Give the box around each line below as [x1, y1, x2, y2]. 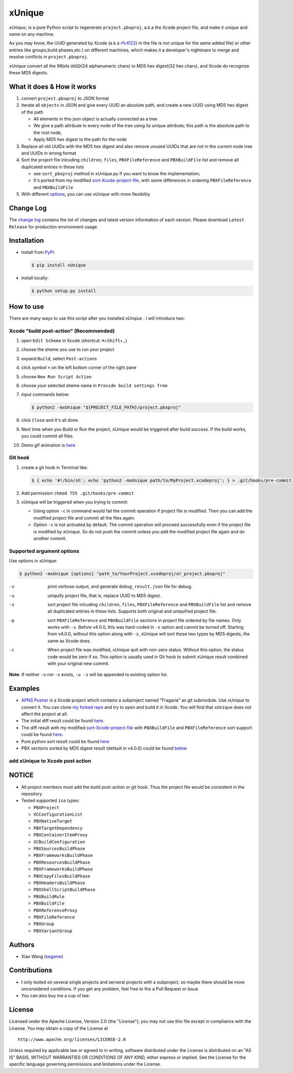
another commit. [33, 536, 67, 541]
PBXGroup [33, 921, 55, 927]
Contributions [9, 966, 52, 975]
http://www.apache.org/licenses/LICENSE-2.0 [18, 1037, 126, 1042]
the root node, [33, 130, 62, 136]
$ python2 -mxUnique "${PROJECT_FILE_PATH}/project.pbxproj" [31, 405, 181, 411]
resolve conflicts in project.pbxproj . [9, 54, 88, 60]
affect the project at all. [21, 711, 68, 717]
